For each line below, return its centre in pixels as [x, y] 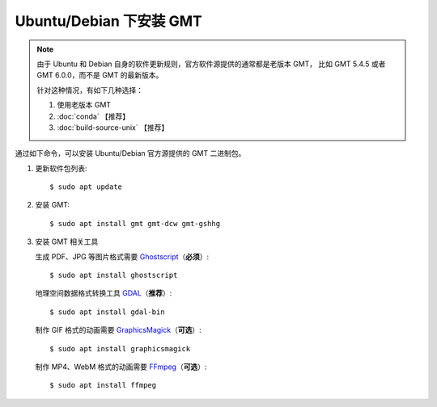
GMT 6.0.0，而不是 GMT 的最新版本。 [100, 75]
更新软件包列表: [62, 168]
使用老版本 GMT [84, 105]
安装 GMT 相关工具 [67, 241]
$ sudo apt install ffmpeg [103, 385]
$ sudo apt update [86, 187]
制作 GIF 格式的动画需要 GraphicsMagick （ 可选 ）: [118, 330]
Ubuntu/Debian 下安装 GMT [108, 21]
